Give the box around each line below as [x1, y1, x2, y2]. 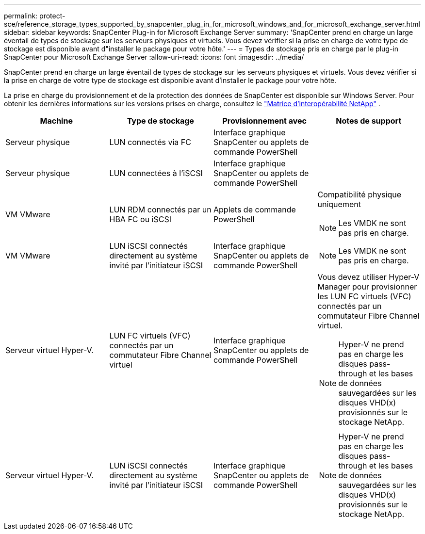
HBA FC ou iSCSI [109, 214, 171, 224]
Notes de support [336, 116, 402, 126]
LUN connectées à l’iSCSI [109, 168, 203, 178]
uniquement [317, 199, 361, 209]
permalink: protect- [4, 12, 65, 20]
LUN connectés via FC [109, 137, 191, 147]
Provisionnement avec [222, 116, 307, 126]
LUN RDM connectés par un [109, 205, 212, 214]
